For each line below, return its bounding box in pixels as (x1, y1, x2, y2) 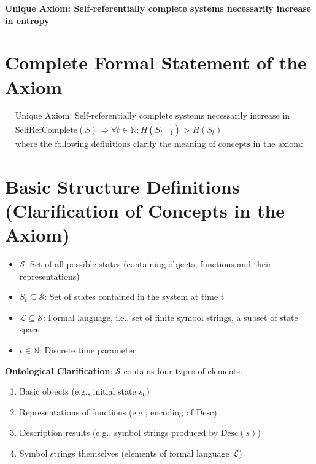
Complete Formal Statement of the (5, 50, 307, 75)
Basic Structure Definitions (5, 173, 240, 199)
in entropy (5, 14, 50, 26)
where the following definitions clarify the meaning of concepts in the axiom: (15, 140, 303, 149)
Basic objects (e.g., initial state (19, 385, 136, 398)
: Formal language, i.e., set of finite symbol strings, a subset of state (42, 310, 298, 323)
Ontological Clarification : (5, 364, 113, 377)
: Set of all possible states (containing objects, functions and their (25, 258, 272, 270)
